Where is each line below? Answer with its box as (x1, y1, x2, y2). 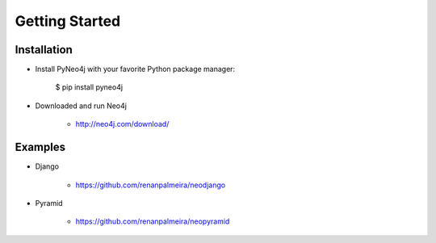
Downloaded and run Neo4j (35, 101, 127, 111)
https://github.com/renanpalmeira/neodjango (75, 180, 226, 190)
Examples (15, 140, 66, 154)
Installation (15, 43, 73, 57)
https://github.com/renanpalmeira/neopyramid (75, 216, 230, 226)
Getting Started (15, 12, 121, 30)
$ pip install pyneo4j (55, 82, 124, 92)
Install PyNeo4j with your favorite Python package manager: (35, 65, 236, 74)
